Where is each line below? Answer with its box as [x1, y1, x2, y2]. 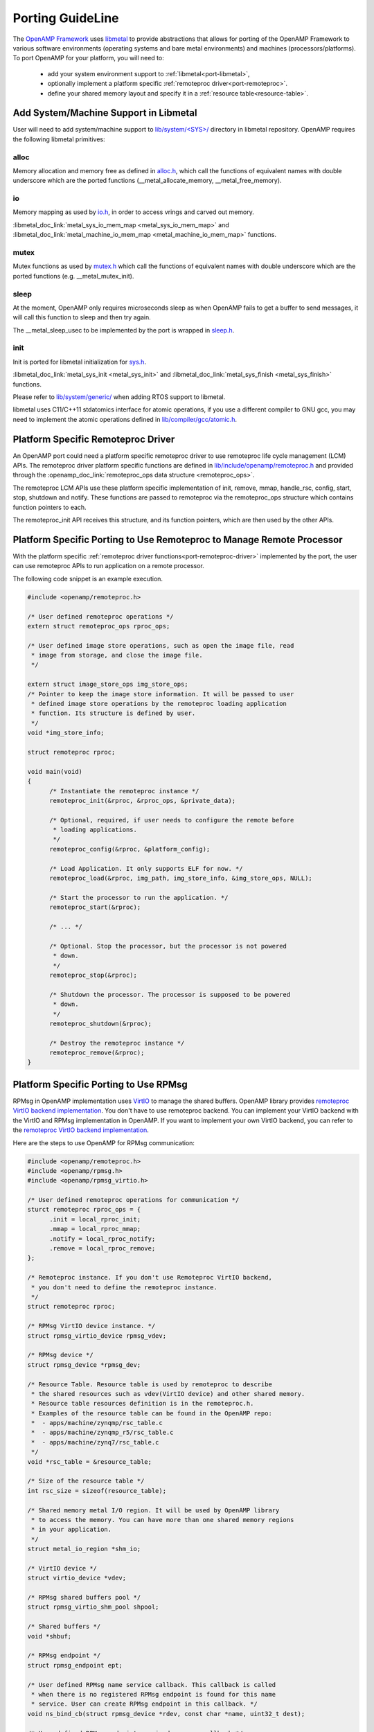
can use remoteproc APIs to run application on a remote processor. [12, 562, 204, 570]
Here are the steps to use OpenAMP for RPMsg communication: [12, 1138, 195, 1147]
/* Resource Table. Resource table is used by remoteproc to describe [27, 1380, 273, 1388]
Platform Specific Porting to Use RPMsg [12, 1078, 188, 1090]
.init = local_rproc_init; [49, 1215, 141, 1223]
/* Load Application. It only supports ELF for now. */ [49, 865, 243, 872]
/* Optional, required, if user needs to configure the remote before [49, 816, 294, 824]
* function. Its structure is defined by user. [31, 709, 196, 717]
